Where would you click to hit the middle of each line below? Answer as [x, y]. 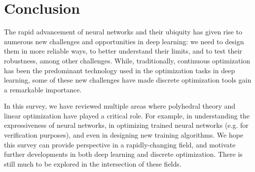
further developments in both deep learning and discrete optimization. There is [123, 154]
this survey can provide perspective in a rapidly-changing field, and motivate [120, 144]
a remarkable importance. [43, 89]
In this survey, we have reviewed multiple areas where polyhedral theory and [120, 106]
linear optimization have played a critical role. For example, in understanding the [127, 115]
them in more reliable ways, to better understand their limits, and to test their [123, 51]
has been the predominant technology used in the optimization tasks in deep [120, 70]
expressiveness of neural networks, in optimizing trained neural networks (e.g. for [126, 125]
